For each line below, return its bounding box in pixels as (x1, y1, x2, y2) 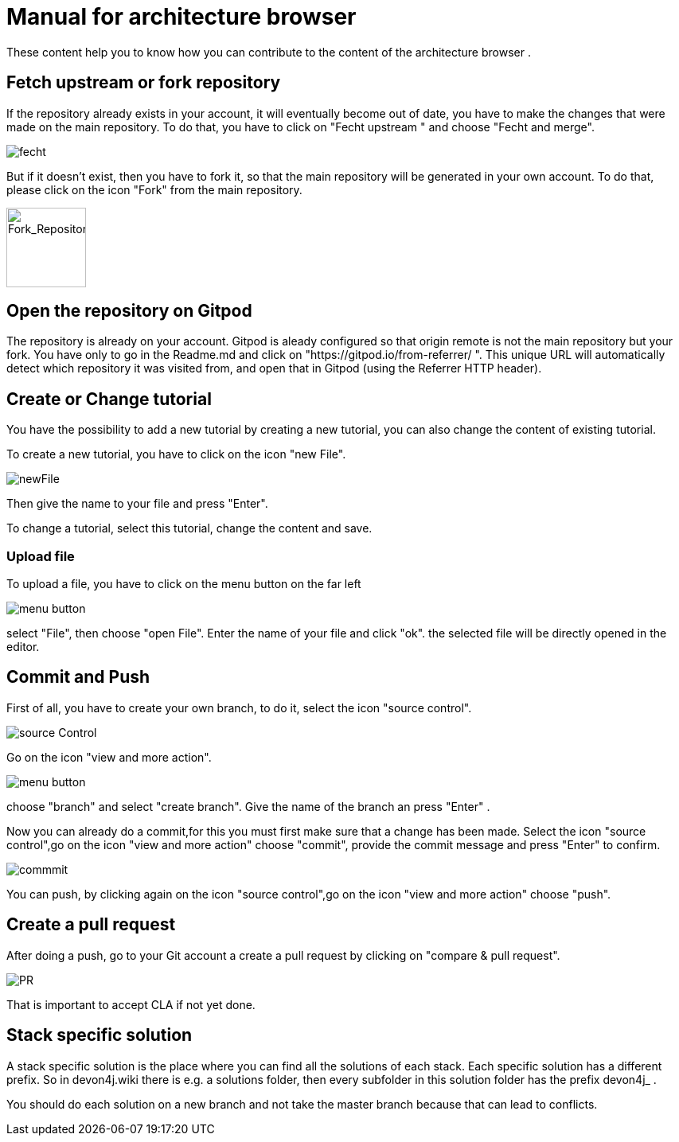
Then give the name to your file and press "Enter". (6, 497, 268, 511)
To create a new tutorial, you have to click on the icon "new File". (6, 447, 346, 462)
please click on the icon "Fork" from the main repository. (6, 182, 302, 197)
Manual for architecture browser (6, 3, 357, 30)
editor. (6, 640, 40, 654)
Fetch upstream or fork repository (6, 72, 281, 93)
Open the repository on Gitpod (6, 301, 252, 322)
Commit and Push (6, 667, 150, 688)
